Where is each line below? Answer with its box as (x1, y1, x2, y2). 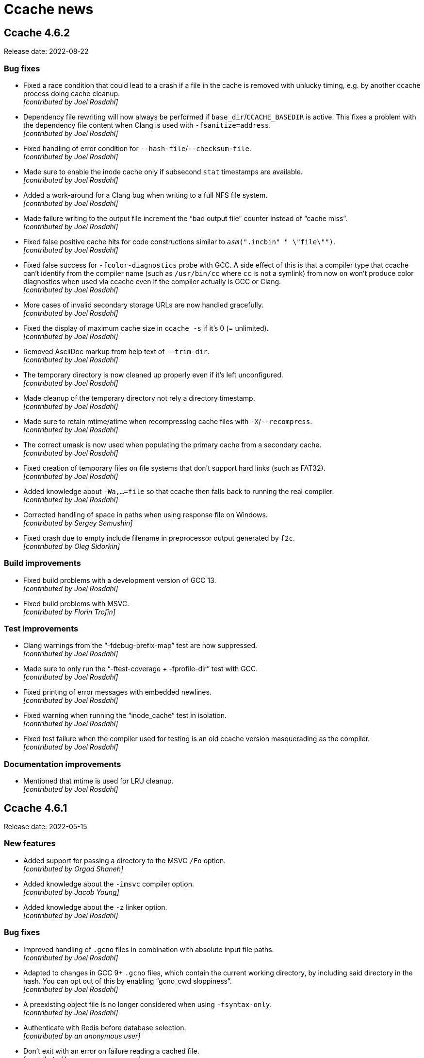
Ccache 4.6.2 (4, 26, 70, 39)
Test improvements (4, 624, 79, 634)
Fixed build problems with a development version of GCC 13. (23, 576, 216, 584)
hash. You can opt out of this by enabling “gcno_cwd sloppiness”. (23, 976, 232, 985)
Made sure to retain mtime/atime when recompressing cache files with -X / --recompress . (23, 417, 312, 426)
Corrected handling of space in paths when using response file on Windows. (23, 510, 268, 519)
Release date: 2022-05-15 (4, 822, 87, 831)
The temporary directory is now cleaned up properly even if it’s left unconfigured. (23, 370, 283, 379)
